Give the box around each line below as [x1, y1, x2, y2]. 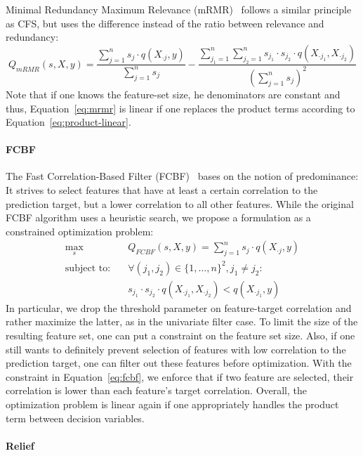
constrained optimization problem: [6, 223, 154, 238]
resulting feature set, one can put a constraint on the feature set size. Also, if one [6, 328, 355, 343]
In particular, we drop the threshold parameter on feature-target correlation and [6, 300, 352, 315]
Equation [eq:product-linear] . [6, 115, 131, 129]
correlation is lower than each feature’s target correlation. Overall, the [6, 383, 308, 398]
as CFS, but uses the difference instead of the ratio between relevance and [6, 15, 324, 30]
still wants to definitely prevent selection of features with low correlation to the [6, 341, 346, 356]
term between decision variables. [6, 410, 145, 425]
